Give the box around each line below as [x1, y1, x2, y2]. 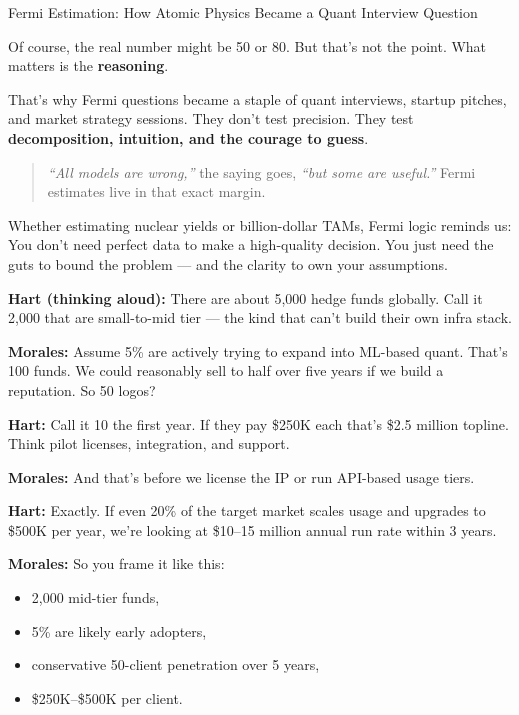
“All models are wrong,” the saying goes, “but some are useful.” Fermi [47, 161, 476, 182]
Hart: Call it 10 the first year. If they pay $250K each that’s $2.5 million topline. [8, 413, 509, 434]
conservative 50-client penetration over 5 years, [31, 654, 320, 675]
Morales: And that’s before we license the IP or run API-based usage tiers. [8, 466, 475, 487]
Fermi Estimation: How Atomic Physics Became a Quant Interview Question [8, 2, 478, 22]
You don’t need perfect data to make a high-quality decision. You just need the [8, 234, 494, 255]
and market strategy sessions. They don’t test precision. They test [8, 108, 414, 129]
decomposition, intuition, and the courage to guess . [8, 127, 369, 148]
